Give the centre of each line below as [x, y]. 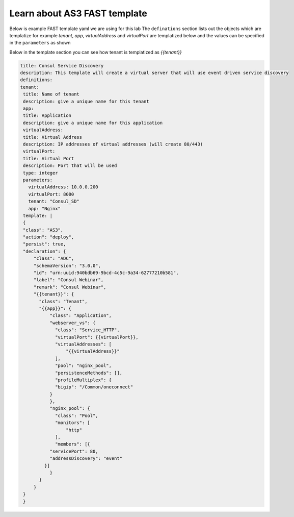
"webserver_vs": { [73, 323]
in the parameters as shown [40, 43]
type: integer [41, 173]
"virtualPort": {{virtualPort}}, [97, 337]
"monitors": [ [73, 423]
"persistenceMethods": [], [89, 373]
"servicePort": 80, [74, 451]
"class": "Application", [81, 316]
